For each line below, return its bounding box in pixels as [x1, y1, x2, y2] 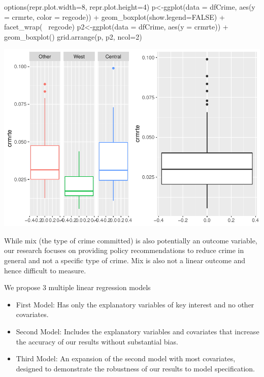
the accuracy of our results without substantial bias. [16, 336, 178, 347]
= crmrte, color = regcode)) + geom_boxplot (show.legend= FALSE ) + [4, 11, 225, 22]
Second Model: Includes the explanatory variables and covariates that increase [16, 326, 259, 337]
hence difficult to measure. [4, 265, 86, 275]
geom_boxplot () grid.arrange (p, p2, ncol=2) [4, 31, 142, 42]
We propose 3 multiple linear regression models [4, 282, 151, 293]
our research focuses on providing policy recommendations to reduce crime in [4, 245, 244, 256]
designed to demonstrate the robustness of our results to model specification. [16, 363, 255, 373]
